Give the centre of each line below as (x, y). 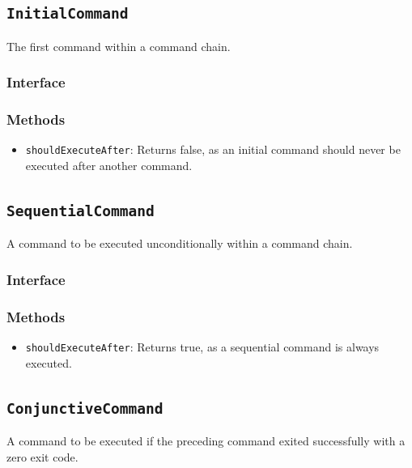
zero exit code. (42, 456)
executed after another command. (109, 166)
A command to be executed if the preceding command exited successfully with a (206, 441)
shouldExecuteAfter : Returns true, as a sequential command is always (202, 347)
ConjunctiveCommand (85, 408)
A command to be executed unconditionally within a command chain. (180, 243)
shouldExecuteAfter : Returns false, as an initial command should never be (213, 149)
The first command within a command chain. (119, 46)
